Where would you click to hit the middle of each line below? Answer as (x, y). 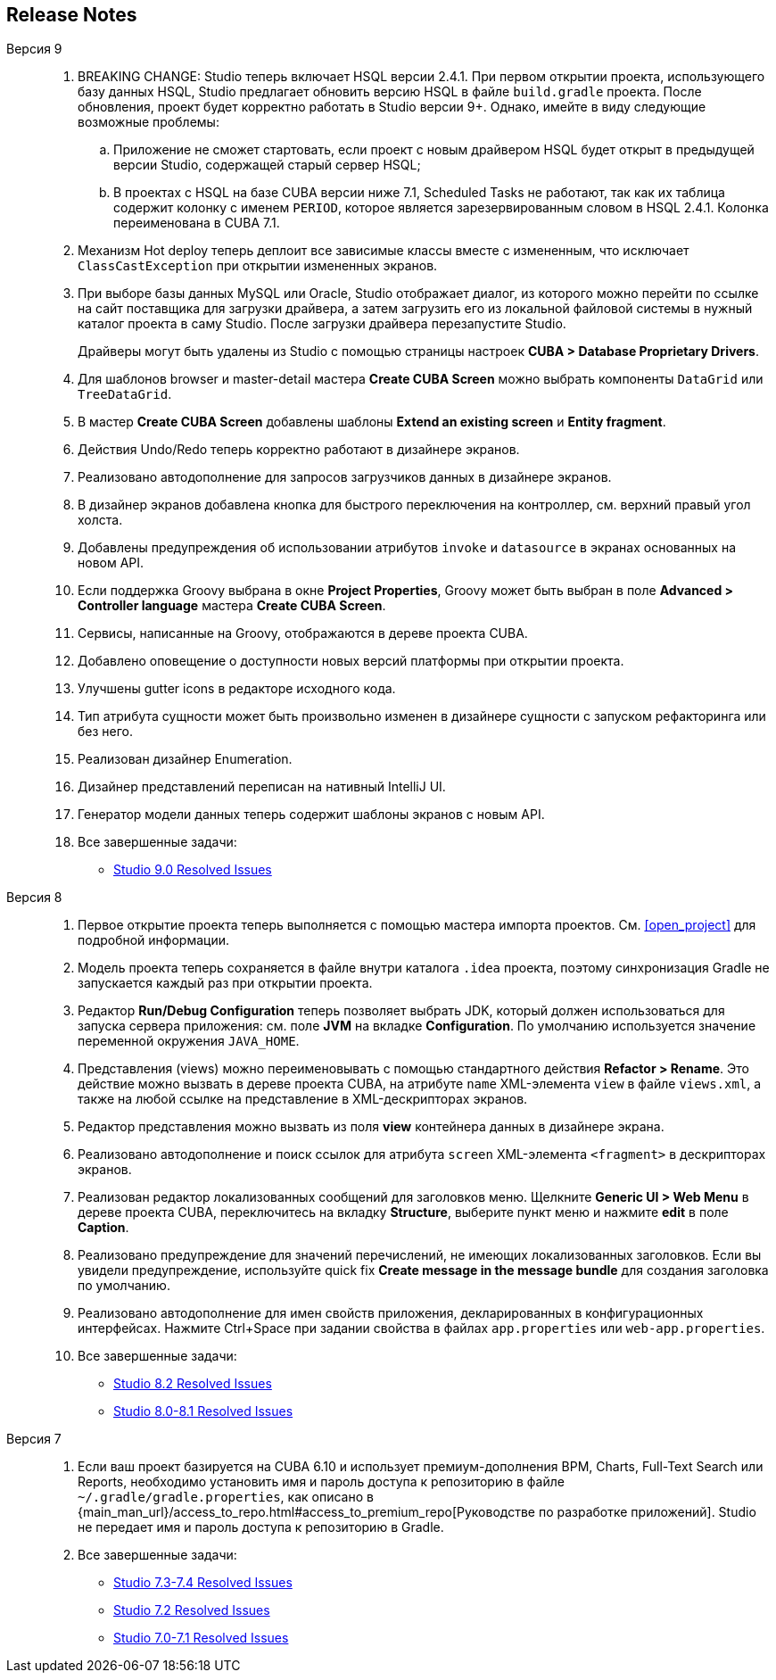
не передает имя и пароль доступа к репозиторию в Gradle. (261, 1527)
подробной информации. (154, 940)
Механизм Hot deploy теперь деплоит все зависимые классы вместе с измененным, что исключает (384, 251)
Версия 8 (34, 898)
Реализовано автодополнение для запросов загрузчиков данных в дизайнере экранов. (345, 477)
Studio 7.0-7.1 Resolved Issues (201, 1638)
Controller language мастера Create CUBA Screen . (232, 606)
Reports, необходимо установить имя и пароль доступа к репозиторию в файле (321, 1482)
